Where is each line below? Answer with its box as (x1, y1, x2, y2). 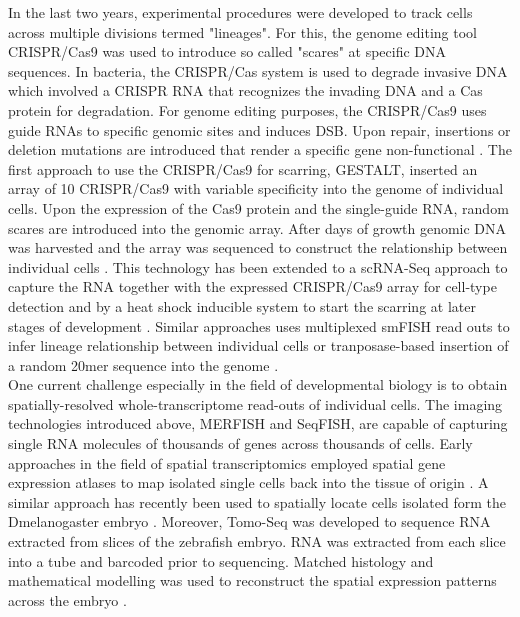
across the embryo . (8, 589, 127, 610)
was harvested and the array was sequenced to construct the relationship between (8, 237, 508, 258)
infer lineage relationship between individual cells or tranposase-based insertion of (8, 335, 509, 356)
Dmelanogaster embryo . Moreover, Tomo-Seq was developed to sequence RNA (8, 511, 491, 532)
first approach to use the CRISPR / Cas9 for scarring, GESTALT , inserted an (8, 158, 478, 179)
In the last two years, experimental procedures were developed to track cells (8, 2, 473, 22)
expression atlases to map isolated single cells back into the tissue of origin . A (8, 472, 489, 493)
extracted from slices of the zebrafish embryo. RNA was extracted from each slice (8, 531, 506, 552)
